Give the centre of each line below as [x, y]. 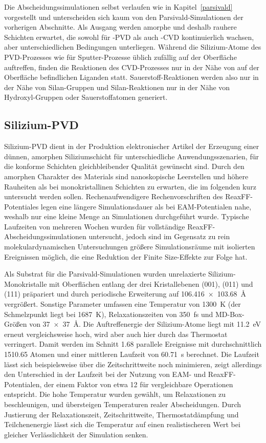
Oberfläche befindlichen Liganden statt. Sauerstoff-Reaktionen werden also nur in [131, 77]
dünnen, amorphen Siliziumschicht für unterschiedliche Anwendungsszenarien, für [131, 156]
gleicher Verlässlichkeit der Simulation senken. [76, 434]
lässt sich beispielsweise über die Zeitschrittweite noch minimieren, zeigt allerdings [133, 364]
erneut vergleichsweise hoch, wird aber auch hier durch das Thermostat [116, 334]
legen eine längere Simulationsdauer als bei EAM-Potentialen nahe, [146, 206]
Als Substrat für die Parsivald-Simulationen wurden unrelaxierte [105, 274]
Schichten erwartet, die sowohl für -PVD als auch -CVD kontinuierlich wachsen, [129, 37]
